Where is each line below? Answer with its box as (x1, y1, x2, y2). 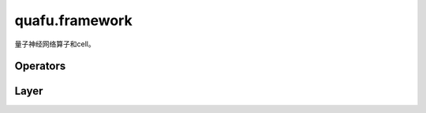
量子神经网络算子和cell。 (14, 39, 95, 49)
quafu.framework (14, 12, 133, 29)
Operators (14, 60, 66, 73)
